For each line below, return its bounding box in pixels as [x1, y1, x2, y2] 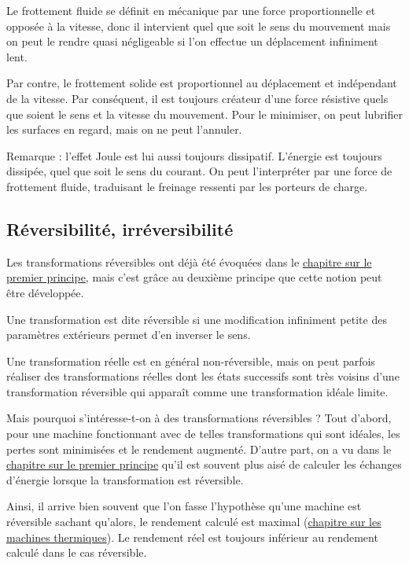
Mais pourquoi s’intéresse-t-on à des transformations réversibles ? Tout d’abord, [6, 410, 392, 426]
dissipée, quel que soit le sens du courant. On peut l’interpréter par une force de [6, 163, 392, 179]
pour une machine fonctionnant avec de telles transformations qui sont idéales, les [6, 425, 400, 442]
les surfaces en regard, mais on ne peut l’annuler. [6, 121, 242, 138]
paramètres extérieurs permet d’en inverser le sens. [6, 326, 251, 343]
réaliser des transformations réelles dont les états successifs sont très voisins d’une [6, 368, 400, 385]
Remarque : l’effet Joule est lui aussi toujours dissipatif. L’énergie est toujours [6, 147, 382, 164]
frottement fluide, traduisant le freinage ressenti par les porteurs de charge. [6, 178, 368, 194]
